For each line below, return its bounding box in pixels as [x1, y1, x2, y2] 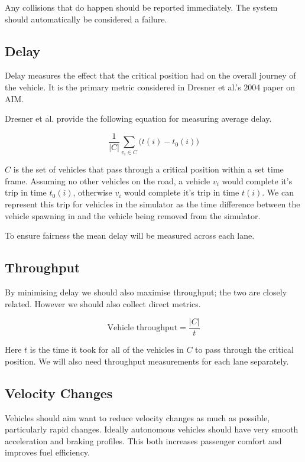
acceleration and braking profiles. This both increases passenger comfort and [5, 434, 282, 447]
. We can [262, 186, 294, 199]
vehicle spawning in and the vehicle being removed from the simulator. [5, 209, 261, 222]
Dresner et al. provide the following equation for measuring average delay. [5, 112, 272, 125]
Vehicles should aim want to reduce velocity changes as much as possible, [5, 411, 270, 424]
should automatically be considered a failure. [5, 12, 167, 25]
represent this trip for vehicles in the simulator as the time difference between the [5, 197, 300, 210]
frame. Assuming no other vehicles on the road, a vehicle [5, 174, 210, 187]
